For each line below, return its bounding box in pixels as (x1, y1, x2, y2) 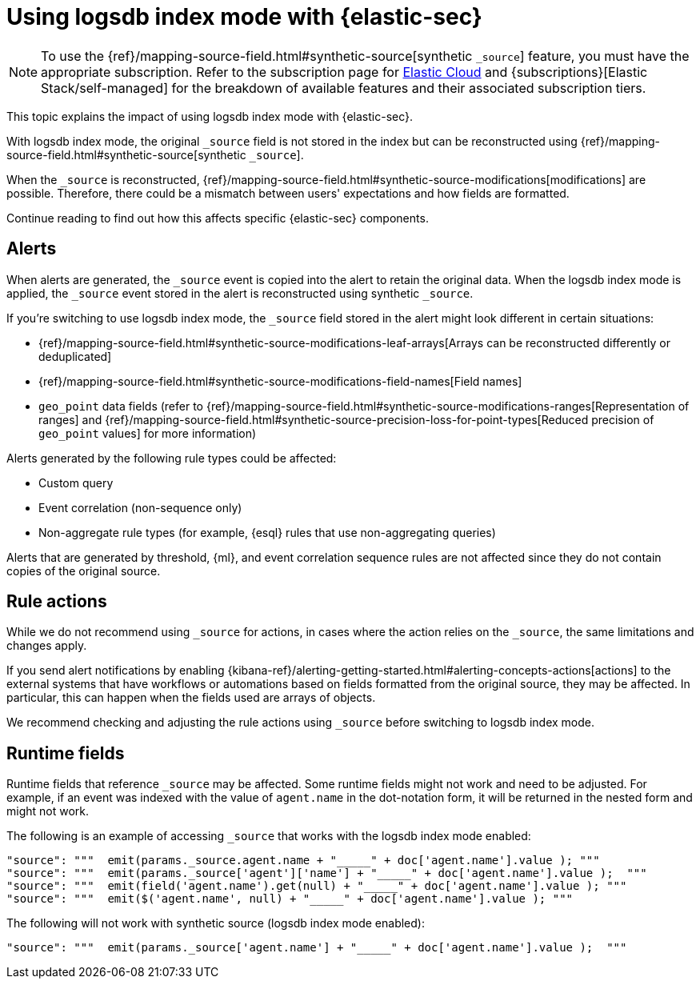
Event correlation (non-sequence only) (38, 500, 242, 515)
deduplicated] (38, 349, 112, 363)
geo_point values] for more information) (38, 426, 257, 440)
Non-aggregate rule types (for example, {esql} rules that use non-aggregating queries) (38, 525, 496, 539)
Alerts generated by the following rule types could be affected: (6, 450, 337, 465)
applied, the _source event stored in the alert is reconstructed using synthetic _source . (6, 286, 474, 300)
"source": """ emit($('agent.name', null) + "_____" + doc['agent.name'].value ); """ (6, 892, 574, 906)
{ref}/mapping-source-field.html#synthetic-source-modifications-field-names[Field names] (38, 374, 522, 388)
